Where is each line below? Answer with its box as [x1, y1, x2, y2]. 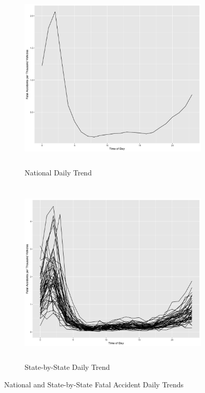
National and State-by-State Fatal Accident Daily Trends [4, 379, 184, 389]
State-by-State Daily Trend [25, 362, 110, 372]
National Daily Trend [25, 167, 92, 177]
